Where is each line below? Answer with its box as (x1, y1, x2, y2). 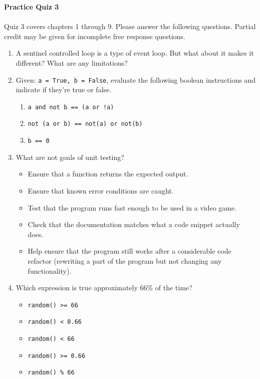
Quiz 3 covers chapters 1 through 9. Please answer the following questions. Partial (4, 21, 256, 32)
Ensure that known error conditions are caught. (28, 185, 174, 196)
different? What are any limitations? (16, 57, 128, 68)
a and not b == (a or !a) (28, 103, 114, 111)
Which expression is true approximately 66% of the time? (16, 282, 192, 293)
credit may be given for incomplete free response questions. (4, 31, 185, 41)
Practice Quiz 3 (4, 2, 59, 12)
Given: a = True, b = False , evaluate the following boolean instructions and (16, 74, 255, 85)
